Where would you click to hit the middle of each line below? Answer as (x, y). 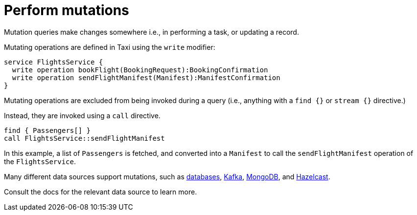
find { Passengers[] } (47, 130)
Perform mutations (67, 10)
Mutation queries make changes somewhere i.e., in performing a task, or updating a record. (151, 32)
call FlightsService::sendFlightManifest (84, 138)
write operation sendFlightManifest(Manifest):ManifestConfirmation (146, 77)
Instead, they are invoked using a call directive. (82, 115)
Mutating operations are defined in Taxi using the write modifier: (110, 47)
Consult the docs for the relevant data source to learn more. (101, 192)
